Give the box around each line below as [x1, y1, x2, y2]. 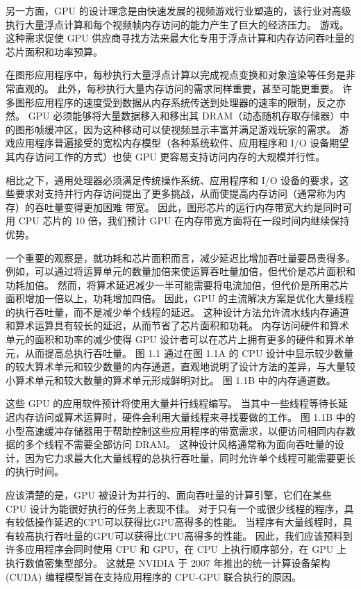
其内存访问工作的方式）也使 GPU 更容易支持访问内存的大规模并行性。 [6, 149, 326, 163]
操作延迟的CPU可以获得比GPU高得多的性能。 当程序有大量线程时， [34, 515, 343, 529]
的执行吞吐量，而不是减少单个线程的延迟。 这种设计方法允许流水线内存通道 [6, 304, 349, 319]
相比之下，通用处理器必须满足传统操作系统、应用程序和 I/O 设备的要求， [6, 172, 339, 187]
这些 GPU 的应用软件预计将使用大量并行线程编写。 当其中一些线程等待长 [6, 396, 339, 410]
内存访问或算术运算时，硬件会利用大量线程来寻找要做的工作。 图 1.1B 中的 [15, 410, 355, 424]
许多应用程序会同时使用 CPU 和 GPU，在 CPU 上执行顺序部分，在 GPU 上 [6, 542, 346, 556]
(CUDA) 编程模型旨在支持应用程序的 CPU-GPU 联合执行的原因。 [6, 569, 302, 583]
